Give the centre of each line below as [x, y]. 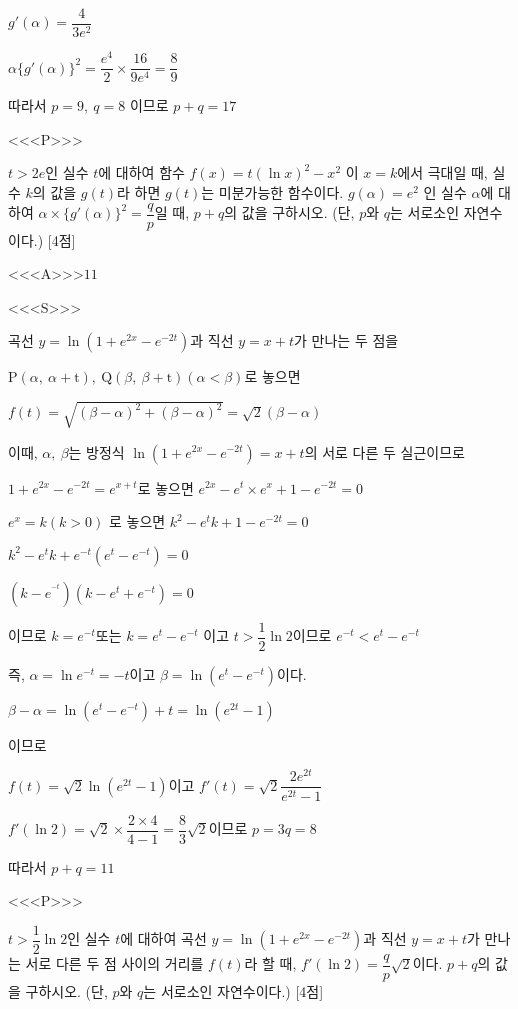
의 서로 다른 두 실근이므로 [384, 451]
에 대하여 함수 [141, 172]
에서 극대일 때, [442, 172]
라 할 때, [270, 963]
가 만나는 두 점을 [346, 340]
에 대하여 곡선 [163, 938]
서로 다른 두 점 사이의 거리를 [114, 963]
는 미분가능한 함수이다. [272, 191]
